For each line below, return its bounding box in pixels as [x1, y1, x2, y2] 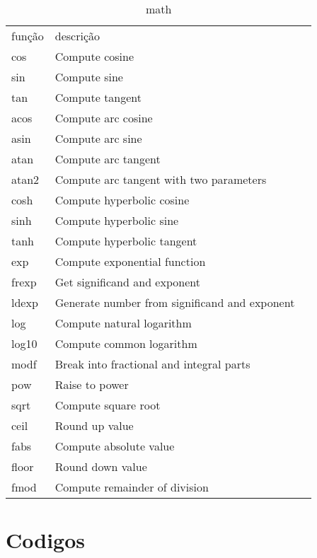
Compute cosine [54, 48, 134, 64]
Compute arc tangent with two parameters [54, 171, 267, 187]
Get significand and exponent [54, 274, 200, 290]
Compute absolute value [54, 438, 175, 454]
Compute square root [54, 397, 161, 413]
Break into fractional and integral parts [54, 356, 250, 372]
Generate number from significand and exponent [54, 294, 295, 310]
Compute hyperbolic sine [54, 212, 179, 228]
